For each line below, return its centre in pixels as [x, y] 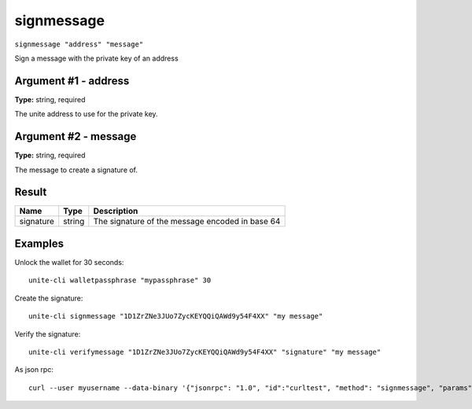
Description [116, 211]
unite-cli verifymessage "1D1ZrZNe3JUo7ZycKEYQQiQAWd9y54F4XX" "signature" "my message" [205, 352]
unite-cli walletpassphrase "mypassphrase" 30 [120, 280]
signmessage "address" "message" [79, 44]
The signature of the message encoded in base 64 [187, 222]
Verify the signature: [48, 333]
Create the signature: [49, 298]
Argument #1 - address [72, 81]
